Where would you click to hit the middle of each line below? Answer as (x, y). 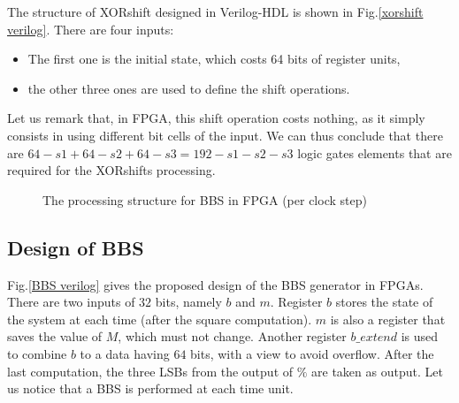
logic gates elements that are (375, 152)
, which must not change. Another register (232, 336)
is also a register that (388, 319)
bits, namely (188, 302)
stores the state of (384, 302)
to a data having (125, 353)
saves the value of (55, 336)
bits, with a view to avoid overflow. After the (312, 353)
